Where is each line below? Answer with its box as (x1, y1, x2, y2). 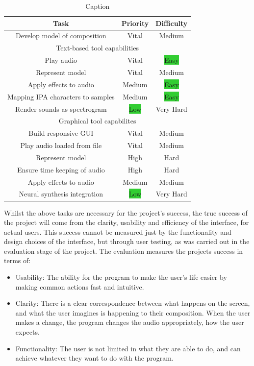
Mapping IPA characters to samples (7, 91, 115, 101)
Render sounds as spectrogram (15, 103, 107, 114)
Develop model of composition (16, 30, 106, 41)
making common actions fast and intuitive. (15, 281, 144, 292)
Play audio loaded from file (20, 140, 102, 150)
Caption (85, 1, 110, 11)
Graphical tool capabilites (58, 116, 136, 126)
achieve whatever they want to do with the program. (15, 353, 174, 363)
